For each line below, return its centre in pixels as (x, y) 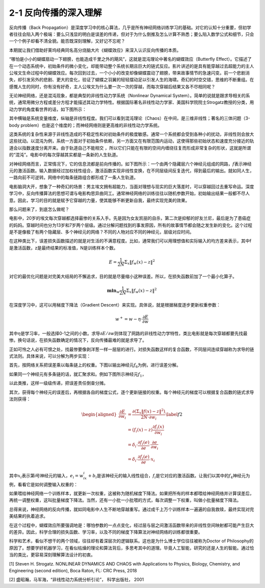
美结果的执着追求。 (28, 516)
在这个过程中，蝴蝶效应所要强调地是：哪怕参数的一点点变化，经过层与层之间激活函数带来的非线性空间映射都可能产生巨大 (132, 525)
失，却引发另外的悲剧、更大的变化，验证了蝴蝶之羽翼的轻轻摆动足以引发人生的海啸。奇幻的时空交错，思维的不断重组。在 (132, 80)
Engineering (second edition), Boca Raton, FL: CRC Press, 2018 (73, 570)
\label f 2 (174, 414)
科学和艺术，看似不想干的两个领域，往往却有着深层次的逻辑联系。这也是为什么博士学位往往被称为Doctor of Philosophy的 (131, 541)
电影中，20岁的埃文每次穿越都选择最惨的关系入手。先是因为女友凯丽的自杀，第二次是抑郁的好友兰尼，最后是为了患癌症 (130, 218)
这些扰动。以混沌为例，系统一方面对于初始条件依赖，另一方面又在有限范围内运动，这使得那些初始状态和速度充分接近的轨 (132, 141)
